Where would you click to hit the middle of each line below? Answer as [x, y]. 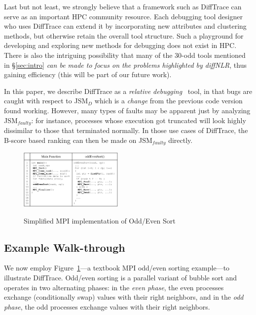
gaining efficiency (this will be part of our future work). [88, 74]
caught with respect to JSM [46, 101]
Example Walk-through [65, 247]
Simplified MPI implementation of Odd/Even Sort [100, 220]
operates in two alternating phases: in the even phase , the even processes [114, 287]
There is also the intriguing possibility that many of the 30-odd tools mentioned [125, 55]
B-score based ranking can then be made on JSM [78, 140]
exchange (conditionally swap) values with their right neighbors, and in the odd [124, 297]
